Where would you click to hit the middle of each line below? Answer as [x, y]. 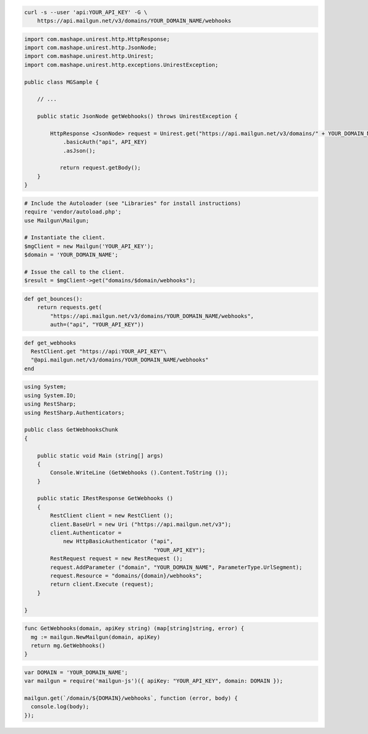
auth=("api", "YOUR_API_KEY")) [97, 325]
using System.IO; [50, 395]
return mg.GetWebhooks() [68, 645]
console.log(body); [60, 707]
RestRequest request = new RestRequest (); [117, 559]
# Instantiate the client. [65, 238]
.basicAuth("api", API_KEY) [105, 142]
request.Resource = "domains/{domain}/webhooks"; [126, 576]
